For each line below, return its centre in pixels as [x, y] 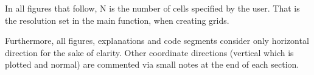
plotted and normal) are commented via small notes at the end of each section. [152, 64]
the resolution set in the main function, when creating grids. [117, 20]
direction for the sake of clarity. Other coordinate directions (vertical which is [149, 52]
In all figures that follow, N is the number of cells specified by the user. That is [152, 8]
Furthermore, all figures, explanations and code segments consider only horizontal [157, 41]
